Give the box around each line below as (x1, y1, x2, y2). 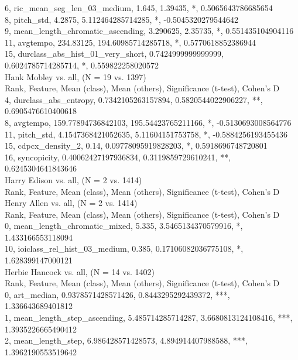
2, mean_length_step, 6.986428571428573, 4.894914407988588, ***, (5, 334, 248, 347)
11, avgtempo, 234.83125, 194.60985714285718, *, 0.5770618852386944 (5, 36, 256, 48)
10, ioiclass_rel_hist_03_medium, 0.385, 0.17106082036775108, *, (5, 242, 244, 255)
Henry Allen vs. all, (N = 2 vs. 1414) (5, 197, 138, 209)
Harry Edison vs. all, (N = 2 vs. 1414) (5, 173, 142, 186)
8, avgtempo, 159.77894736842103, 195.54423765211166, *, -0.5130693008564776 (5, 116, 292, 128)
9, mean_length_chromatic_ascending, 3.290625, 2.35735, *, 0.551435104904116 (5, 25, 294, 37)
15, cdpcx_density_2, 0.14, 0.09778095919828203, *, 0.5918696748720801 (5, 139, 268, 152)
